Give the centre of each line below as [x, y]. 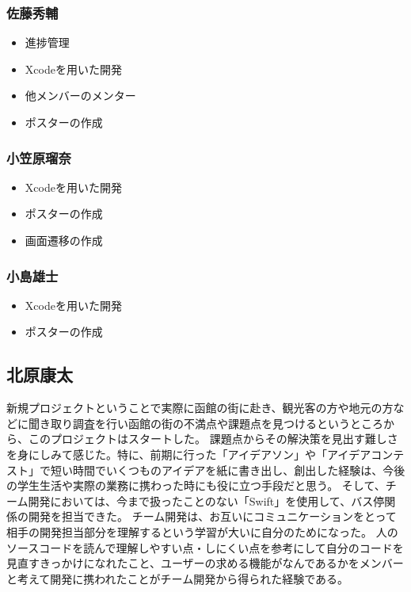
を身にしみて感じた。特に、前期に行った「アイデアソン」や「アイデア [189, 454]
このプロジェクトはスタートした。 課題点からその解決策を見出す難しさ [213, 439]
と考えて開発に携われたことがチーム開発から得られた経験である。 [178, 578]
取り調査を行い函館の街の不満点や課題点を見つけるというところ [217, 423]
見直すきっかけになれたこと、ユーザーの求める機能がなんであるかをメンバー [205, 563]
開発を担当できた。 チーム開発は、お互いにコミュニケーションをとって [212, 516]
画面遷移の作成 [64, 240]
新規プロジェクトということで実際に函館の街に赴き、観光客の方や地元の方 [200, 408]
